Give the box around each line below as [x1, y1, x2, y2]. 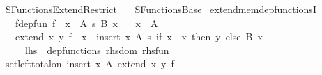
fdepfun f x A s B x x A [15, 15, 158, 30]
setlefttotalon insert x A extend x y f [5, 56, 174, 71]
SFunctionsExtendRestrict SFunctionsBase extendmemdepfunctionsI [5, 2, 316, 16]
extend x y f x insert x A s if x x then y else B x [15, 29, 263, 44]
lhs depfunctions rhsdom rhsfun [24, 42, 169, 57]
